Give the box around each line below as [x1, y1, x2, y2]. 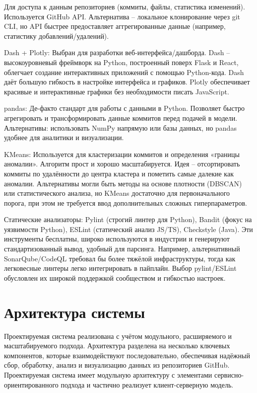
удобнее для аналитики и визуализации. [4, 132, 124, 143]
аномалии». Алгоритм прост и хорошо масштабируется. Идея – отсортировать [4, 158, 240, 169]
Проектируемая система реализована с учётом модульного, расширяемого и [4, 330, 232, 341]
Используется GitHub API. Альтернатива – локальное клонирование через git [4, 11, 241, 21]
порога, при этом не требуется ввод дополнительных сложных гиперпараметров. [4, 197, 247, 208]
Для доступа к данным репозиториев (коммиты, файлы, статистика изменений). [4, 1, 245, 11]
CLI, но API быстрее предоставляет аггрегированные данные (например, [4, 21, 226, 31]
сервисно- [214, 369, 244, 380]
